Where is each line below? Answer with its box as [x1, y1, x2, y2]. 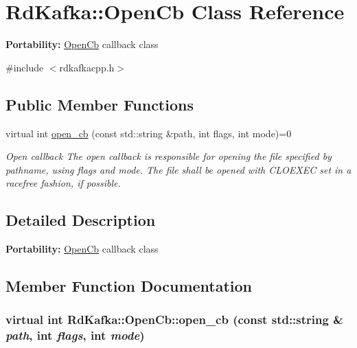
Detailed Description [5, 209, 156, 231]
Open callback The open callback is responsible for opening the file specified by [5, 149, 332, 163]
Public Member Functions [5, 93, 194, 115]
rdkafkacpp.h [59, 60, 115, 74]
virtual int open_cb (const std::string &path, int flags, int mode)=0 [5, 126, 292, 140]
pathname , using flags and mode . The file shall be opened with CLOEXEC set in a [5, 162, 352, 176]
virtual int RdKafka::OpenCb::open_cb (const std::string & [5, 311, 343, 328]
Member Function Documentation [5, 275, 253, 297]
